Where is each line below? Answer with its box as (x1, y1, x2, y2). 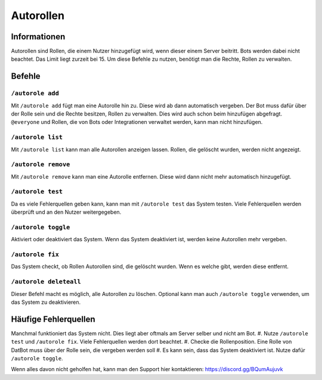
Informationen (11, 32, 66, 42)
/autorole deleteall (11, 278, 82, 286)
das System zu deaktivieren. (11, 298, 81, 306)
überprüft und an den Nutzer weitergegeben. (11, 208, 122, 216)
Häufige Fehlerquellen (11, 314, 95, 324)
